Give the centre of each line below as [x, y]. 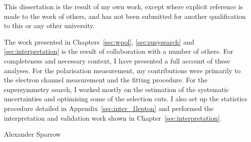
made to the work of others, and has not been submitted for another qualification [125, 16]
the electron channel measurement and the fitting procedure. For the [106, 80]
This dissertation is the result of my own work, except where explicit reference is [124, 6]
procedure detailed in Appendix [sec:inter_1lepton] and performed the [109, 108]
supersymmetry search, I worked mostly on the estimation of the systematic [117, 89]
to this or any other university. [49, 25]
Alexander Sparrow [32, 134]
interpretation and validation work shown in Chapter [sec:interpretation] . [113, 118]
